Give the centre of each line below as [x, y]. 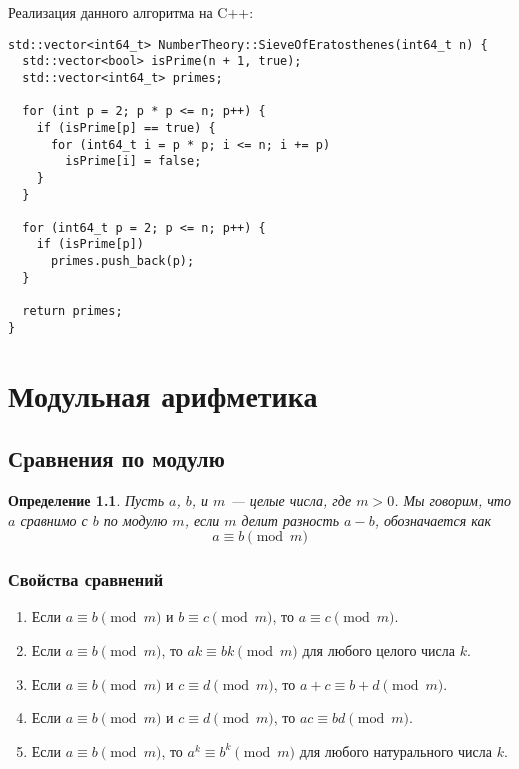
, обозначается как [432, 519]
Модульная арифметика [163, 394]
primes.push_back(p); [122, 261]
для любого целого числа [378, 649]
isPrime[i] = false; [133, 161]
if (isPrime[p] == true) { [126, 127]
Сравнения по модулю [116, 458]
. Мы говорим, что [452, 499]
